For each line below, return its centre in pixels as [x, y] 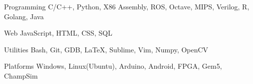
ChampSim [21, 75]
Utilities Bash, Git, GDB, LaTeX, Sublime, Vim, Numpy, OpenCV [106, 49]
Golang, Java [24, 16]
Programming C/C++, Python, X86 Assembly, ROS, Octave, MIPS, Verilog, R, [127, 6]
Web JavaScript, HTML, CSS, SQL [58, 33]
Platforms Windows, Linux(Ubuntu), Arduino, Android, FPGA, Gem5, [113, 66]
